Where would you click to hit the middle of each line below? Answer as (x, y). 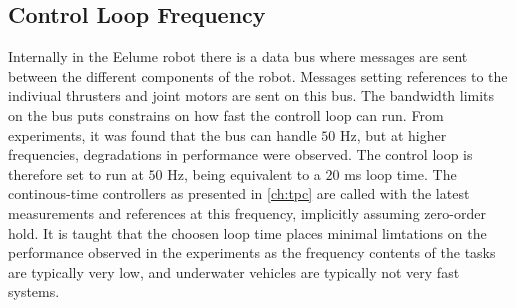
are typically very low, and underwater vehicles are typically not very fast (234, 271)
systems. (34, 291)
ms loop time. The (400, 173)
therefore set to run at (76, 173)
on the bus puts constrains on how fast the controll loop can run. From (226, 114)
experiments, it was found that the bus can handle (162, 134)
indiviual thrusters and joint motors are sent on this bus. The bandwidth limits (251, 95)
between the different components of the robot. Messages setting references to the (258, 75)
